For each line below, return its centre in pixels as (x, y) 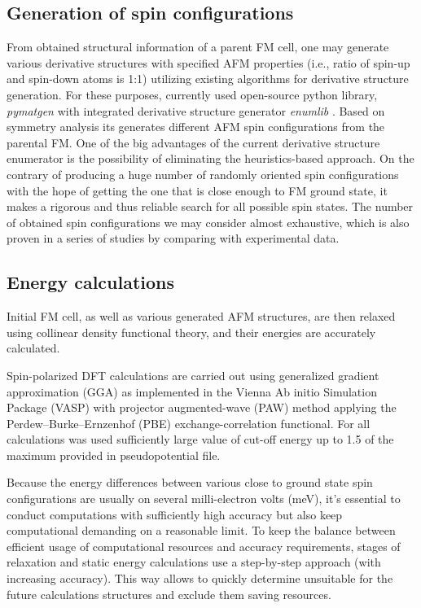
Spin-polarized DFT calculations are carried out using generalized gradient (193, 375)
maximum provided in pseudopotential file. (114, 455)
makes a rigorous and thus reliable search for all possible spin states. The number (210, 206)
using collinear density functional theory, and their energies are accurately (191, 332)
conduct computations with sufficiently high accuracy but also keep (175, 514)
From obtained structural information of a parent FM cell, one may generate (198, 47)
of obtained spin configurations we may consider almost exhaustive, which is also (208, 222)
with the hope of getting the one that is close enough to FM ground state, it (197, 190)
